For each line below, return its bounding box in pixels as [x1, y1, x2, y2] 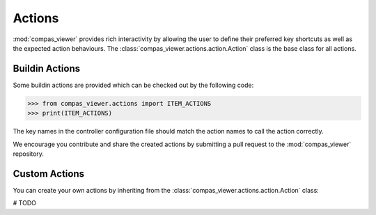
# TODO [13, 199, 36, 207]
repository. [13, 150, 45, 158]
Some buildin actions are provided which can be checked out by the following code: [13, 81, 254, 89]
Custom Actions [13, 168, 85, 180]
